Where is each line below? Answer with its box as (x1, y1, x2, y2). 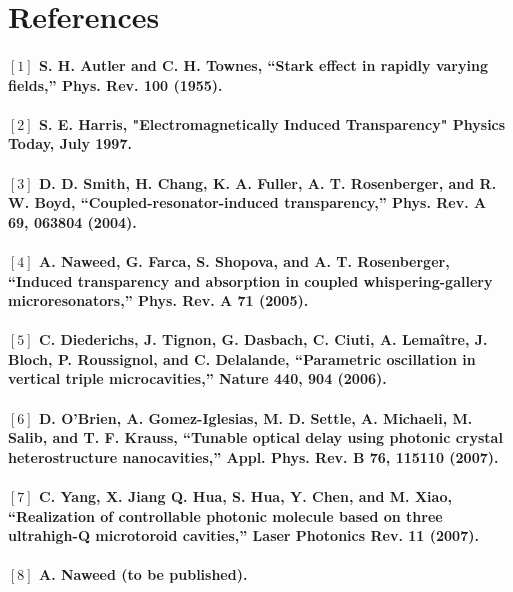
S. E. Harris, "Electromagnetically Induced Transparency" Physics (39, 113, 506, 134)
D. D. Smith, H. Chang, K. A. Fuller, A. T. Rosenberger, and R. (39, 172, 497, 193)
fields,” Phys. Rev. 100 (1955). (8, 74, 223, 95)
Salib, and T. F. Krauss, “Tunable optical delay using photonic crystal (8, 427, 503, 448)
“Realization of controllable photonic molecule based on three (8, 505, 443, 526)
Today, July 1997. (8, 133, 132, 154)
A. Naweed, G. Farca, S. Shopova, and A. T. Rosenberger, (39, 250, 450, 271)
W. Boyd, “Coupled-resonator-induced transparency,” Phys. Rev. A (8, 192, 487, 213)
